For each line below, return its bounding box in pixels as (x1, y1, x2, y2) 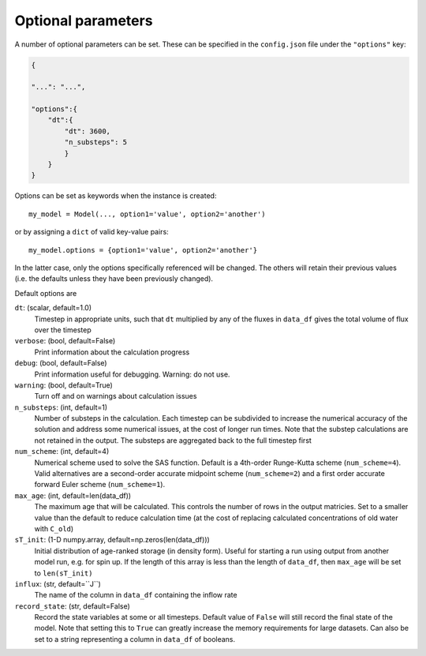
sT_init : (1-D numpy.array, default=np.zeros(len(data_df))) (14, 535, 211, 545)
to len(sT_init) (34, 568, 93, 578)
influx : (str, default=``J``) (14, 579, 102, 588)
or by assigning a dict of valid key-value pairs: (14, 227, 169, 237)
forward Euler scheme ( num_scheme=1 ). (34, 480, 166, 489)
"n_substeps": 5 (64, 138, 128, 147)
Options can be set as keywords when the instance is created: (14, 191, 217, 201)
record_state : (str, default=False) (14, 601, 130, 611)
